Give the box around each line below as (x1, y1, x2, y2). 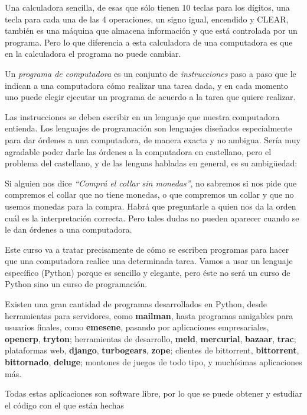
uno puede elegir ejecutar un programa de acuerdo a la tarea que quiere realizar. (5, 91, 296, 103)
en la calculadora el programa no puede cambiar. (5, 47, 181, 60)
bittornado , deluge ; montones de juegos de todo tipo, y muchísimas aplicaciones (5, 356, 302, 368)
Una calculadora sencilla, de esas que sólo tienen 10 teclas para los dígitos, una (5, 1, 290, 13)
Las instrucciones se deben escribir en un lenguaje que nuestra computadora (5, 110, 280, 123)
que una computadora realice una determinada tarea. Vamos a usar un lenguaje (5, 255, 293, 267)
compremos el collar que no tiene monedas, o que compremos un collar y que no (5, 188, 294, 201)
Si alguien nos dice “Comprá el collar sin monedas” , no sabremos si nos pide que (5, 176, 297, 189)
